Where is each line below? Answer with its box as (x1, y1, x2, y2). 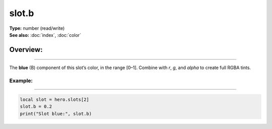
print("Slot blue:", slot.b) (20, 111, 92, 116)
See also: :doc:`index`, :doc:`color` (9, 32, 82, 38)
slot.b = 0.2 (20, 104, 52, 109)
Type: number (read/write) (9, 25, 65, 31)
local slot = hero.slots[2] (20, 96, 89, 102)
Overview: (9, 45, 43, 54)
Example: (9, 77, 33, 84)
